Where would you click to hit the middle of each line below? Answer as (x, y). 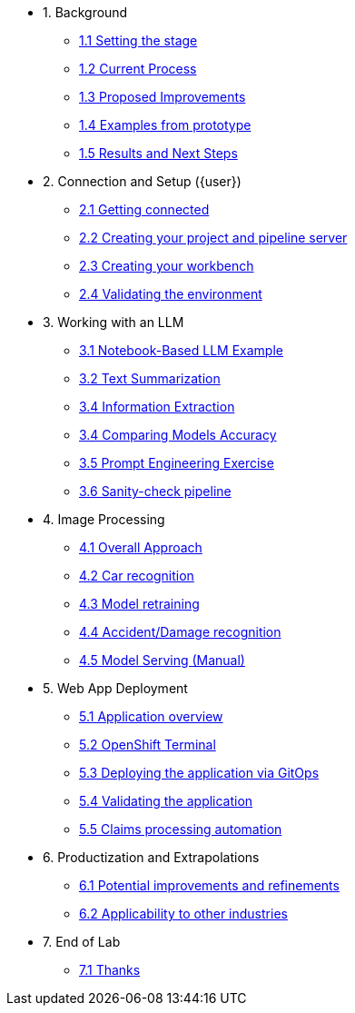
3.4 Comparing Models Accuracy (178, 435)
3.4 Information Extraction (157, 407)
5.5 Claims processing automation (181, 829)
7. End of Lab (82, 942)
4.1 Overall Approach (141, 547)
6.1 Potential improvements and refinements (209, 885)
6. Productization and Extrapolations (151, 857)
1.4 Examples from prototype (165, 125)
